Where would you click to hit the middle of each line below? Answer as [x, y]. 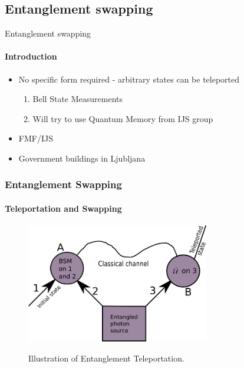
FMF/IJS [36, 138]
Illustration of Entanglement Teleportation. [106, 358]
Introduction [31, 56]
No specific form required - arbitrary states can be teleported [129, 79]
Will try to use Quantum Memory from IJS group [123, 118]
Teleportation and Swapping [63, 208]
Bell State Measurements [78, 99]
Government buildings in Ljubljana [82, 158]
